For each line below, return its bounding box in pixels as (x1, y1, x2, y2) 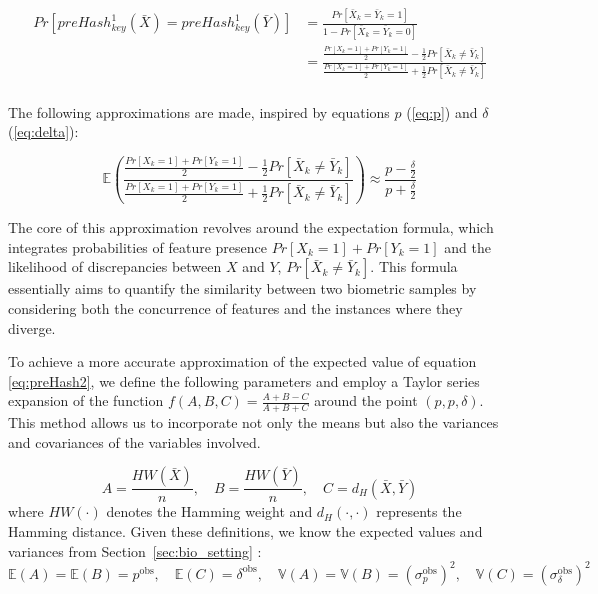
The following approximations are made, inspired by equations (8, 101, 390, 122)
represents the (376, 501, 462, 522)
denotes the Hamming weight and (106, 501, 313, 522)
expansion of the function (8, 390, 164, 411)
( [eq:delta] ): (8, 121, 79, 142)
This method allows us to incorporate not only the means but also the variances (8, 412, 499, 433)
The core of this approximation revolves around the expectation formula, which (8, 217, 494, 238)
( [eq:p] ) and (406, 101, 478, 122)
